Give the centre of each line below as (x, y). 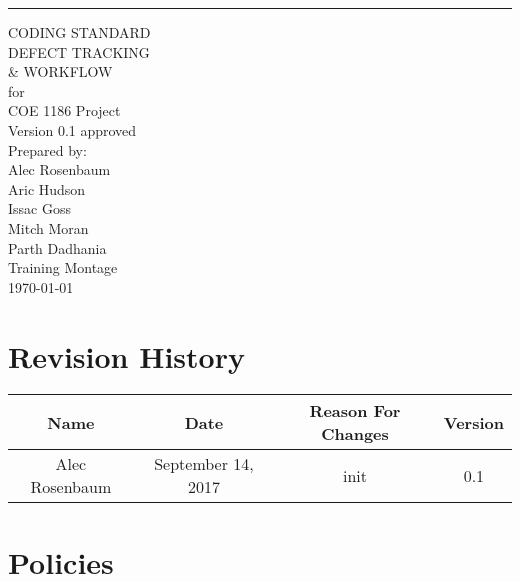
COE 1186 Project (64, 110)
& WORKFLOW (60, 71)
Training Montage (63, 267)
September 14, (204, 464)
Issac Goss (39, 208)
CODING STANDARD (79, 32)
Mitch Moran (48, 227)
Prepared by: (47, 149)
